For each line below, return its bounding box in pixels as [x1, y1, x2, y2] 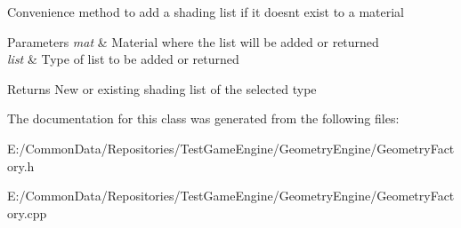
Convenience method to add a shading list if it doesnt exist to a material [7, 3, 404, 20]
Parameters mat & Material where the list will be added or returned [7, 32, 379, 51]
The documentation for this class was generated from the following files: [7, 109, 400, 128]
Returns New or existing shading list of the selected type [7, 79, 317, 98]
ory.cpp [7, 203, 47, 222]
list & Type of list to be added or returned [7, 50, 239, 68]
